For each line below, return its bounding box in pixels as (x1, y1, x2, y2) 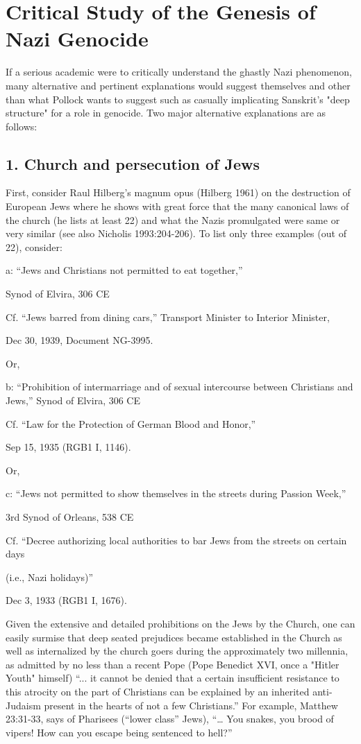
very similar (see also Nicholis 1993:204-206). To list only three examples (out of (6, 226, 346, 241)
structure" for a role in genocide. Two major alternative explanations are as (6, 105, 326, 120)
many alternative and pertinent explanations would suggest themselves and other (6, 78, 351, 92)
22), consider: (6, 239, 62, 254)
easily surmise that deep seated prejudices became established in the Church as (6, 630, 342, 644)
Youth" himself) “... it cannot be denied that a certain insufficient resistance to (6, 671, 339, 685)
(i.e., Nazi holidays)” (6, 569, 94, 584)
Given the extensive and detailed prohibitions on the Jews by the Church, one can (6, 616, 355, 630)
